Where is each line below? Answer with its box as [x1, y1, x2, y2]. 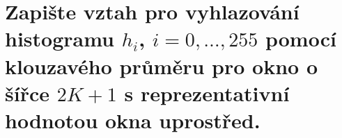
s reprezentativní [124, 78, 290, 107]
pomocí [265, 24, 336, 53]
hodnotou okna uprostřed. [5, 105, 261, 134]
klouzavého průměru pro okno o [5, 51, 318, 80]
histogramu [5, 24, 114, 53]
